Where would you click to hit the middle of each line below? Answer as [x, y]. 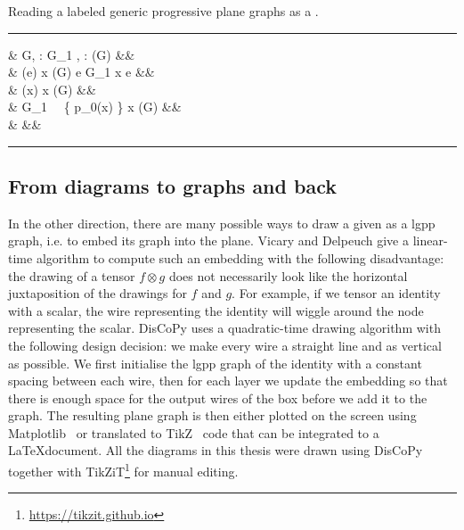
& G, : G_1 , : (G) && [72, 54]
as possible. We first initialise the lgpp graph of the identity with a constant [215, 363]
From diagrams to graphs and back [172, 185]
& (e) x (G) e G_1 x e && [81, 72]
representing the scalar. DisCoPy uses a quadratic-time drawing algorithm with [224, 328]
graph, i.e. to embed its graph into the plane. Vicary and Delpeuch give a [208, 240]
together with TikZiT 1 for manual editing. [123, 470]
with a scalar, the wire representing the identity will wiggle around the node [216, 310]
